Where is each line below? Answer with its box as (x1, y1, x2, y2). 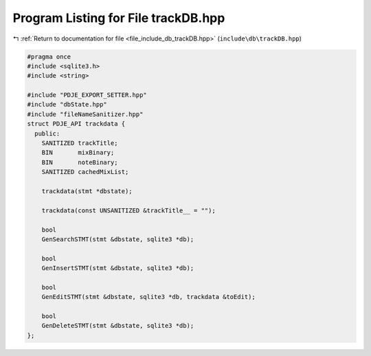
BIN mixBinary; (41, 148, 115, 157)
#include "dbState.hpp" (27, 100, 108, 109)
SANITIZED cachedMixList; (41, 168, 129, 176)
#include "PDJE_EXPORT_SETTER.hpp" (27, 91, 147, 99)
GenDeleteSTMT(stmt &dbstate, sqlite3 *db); (41, 322, 194, 330)
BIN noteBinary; (41, 158, 118, 166)
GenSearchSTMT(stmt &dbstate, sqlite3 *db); (41, 235, 194, 243)
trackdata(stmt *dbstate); (41, 188, 133, 195)
